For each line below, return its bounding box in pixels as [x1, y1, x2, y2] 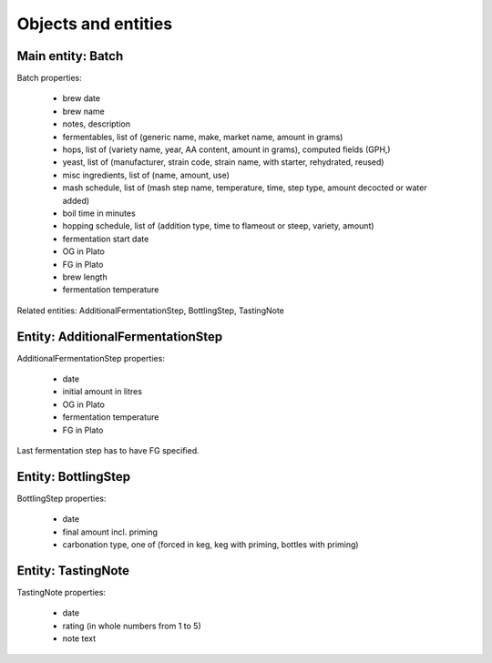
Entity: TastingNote [16, 563, 130, 578]
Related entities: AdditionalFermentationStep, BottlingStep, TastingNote [16, 305, 284, 316]
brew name [62, 106, 105, 117]
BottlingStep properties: [16, 493, 107, 504]
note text [62, 633, 96, 644]
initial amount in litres [62, 386, 143, 397]
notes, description [62, 118, 131, 129]
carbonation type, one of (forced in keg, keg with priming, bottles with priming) [62, 539, 359, 550]
